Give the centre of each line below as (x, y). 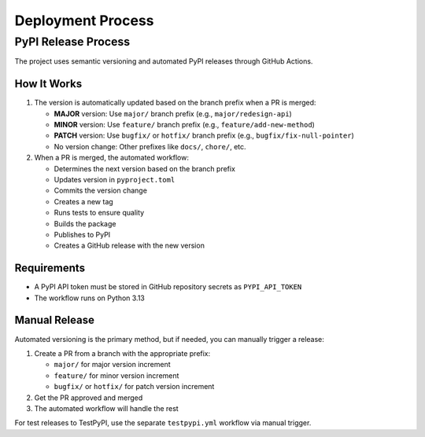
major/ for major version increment (112, 365)
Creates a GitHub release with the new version (129, 246)
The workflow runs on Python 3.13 (90, 298)
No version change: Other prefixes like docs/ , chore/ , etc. (150, 146)
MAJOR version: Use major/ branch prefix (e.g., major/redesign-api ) (173, 113)
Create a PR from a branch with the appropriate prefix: (122, 353)
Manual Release (54, 320)
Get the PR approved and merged (89, 398)
